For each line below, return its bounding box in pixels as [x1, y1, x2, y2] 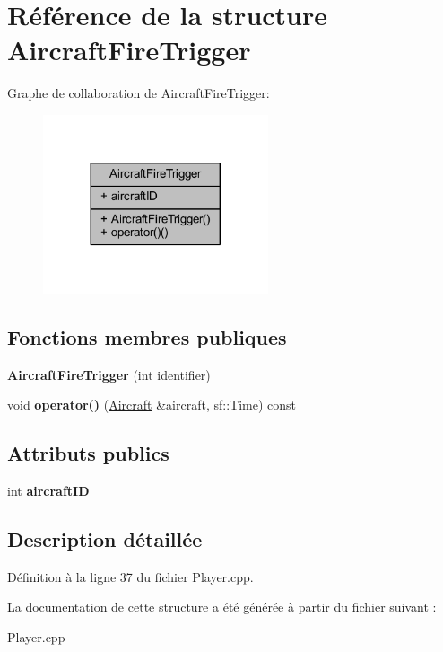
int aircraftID [7, 480, 90, 499]
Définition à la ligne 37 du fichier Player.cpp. [7, 567, 254, 586]
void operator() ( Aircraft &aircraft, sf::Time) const [7, 395, 296, 414]
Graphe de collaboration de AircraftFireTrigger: [7, 84, 270, 102]
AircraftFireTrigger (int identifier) [7, 365, 211, 383]
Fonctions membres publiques [7, 322, 287, 350]
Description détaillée [7, 524, 203, 552]
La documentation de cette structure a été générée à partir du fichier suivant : [7, 597, 437, 616]
